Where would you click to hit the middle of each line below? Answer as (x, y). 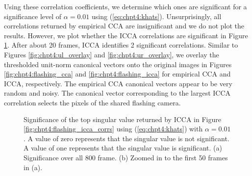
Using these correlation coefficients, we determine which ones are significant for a (126, 6)
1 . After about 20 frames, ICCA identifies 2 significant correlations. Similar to (121, 45)
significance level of (33, 16)
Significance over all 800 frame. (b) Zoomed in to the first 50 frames (126, 157)
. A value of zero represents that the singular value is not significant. (126, 138)
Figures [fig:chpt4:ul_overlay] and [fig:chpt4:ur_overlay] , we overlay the (112, 54)
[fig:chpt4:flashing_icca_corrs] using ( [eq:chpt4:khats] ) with (113, 129)
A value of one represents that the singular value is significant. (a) (123, 148)
